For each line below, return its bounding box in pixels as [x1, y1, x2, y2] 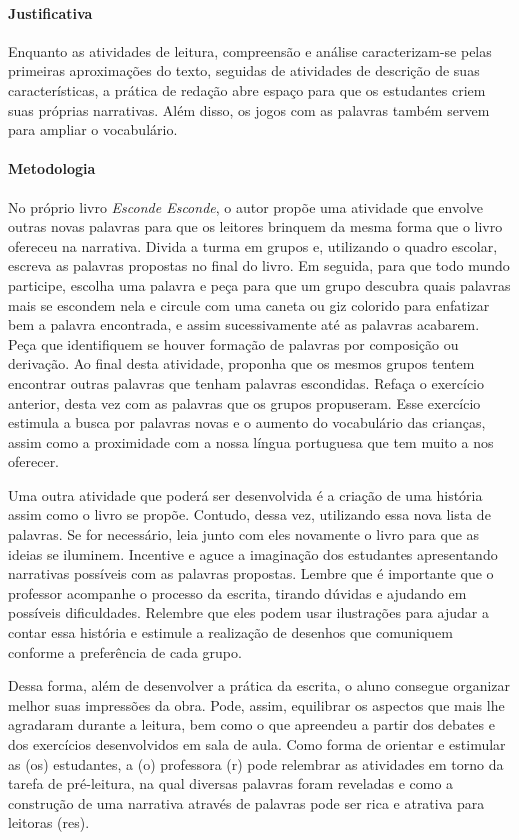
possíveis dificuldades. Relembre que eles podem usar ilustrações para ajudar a [8, 602, 489, 623]
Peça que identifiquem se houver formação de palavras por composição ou [8, 333, 459, 354]
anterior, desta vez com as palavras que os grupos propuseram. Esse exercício [8, 392, 481, 413]
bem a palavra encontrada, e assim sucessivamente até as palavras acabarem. [8, 314, 480, 335]
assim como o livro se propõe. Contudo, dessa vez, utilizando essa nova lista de [8, 504, 491, 525]
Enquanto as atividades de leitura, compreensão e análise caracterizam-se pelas [8, 40, 492, 61]
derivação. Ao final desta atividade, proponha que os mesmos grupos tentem [8, 353, 475, 374]
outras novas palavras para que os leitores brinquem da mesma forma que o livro [8, 216, 503, 237]
